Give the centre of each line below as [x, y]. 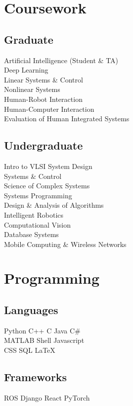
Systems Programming [38, 195]
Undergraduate [44, 145]
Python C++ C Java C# [42, 330]
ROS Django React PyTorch [47, 397]
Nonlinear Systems [32, 89]
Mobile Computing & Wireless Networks [65, 244]
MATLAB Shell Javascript [44, 340]
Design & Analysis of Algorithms [54, 205]
